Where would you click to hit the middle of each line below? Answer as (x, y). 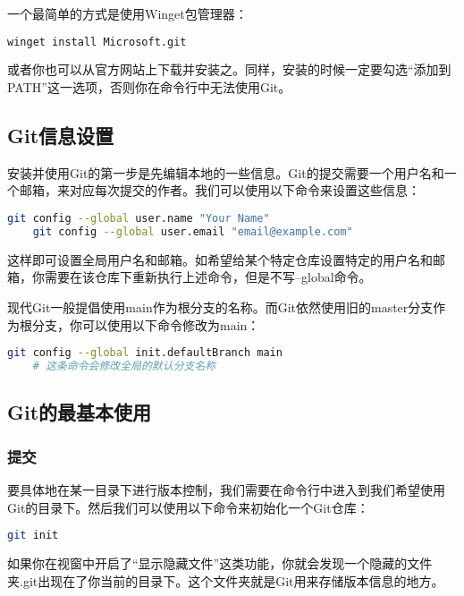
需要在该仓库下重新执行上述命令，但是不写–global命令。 (208, 277)
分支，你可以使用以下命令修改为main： (146, 324)
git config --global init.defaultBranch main (145, 353)
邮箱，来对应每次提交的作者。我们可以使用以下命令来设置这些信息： (219, 190)
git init (33, 536)
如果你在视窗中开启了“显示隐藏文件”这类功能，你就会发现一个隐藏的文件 (220, 562)
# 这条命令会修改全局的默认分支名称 (124, 366)
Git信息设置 (61, 136)
